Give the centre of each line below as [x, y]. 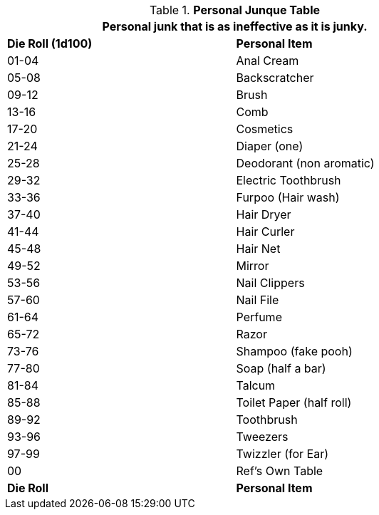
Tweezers [262, 437]
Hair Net [258, 249]
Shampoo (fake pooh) [294, 351]
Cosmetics [265, 129]
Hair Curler [265, 232]
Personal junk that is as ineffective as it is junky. [235, 26]
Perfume [259, 317]
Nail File [258, 300]
